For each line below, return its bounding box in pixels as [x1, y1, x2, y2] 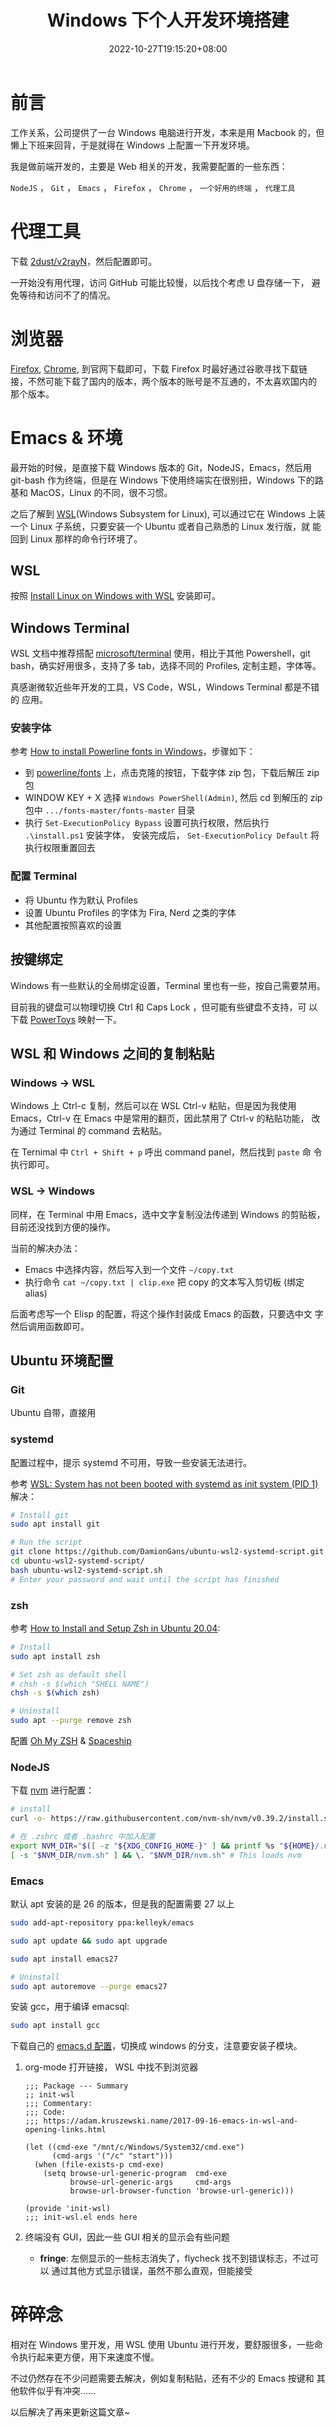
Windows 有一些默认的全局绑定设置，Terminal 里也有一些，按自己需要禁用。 [10, 979, 326, 991]
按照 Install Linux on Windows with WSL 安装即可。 [10, 590, 221, 602]
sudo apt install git [10, 1519, 101, 1530]
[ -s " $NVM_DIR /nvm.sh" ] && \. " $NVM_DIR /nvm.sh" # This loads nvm [10, 1850, 302, 1860]
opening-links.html [24, 2125, 107, 2135]
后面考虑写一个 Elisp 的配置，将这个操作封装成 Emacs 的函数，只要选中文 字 [10, 1307, 324, 1320]
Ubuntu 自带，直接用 [10, 1407, 97, 1419]
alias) [24, 1287, 48, 1299]
